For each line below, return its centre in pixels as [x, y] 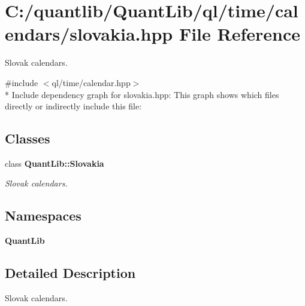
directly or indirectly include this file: [73, 106]
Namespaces [43, 215]
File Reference [239, 34]
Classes [28, 138]
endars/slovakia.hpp [89, 34]
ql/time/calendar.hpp [91, 82]
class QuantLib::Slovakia [55, 163]
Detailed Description [70, 273]
